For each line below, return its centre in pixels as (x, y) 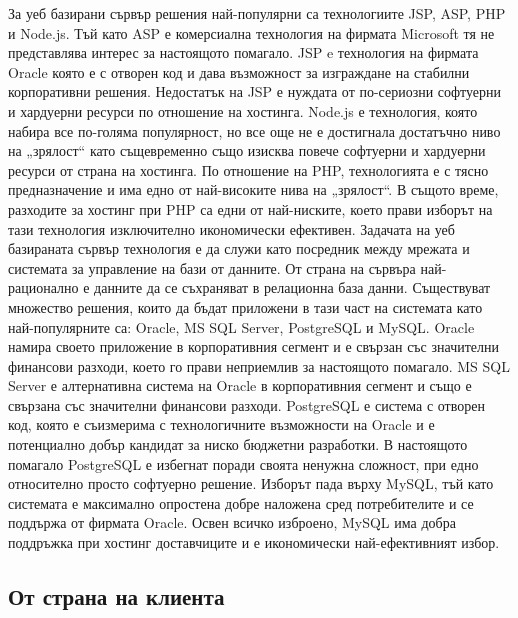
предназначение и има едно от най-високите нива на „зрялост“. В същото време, (253, 189)
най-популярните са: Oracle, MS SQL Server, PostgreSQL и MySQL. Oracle (241, 326)
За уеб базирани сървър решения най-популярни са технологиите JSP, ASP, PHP (257, 13)
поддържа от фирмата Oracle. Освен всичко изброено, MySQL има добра (232, 522)
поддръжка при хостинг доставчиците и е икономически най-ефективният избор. (254, 542)
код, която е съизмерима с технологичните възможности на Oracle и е (221, 424)
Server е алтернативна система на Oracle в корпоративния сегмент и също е (240, 385)
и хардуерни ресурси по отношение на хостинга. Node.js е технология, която (243, 110)
